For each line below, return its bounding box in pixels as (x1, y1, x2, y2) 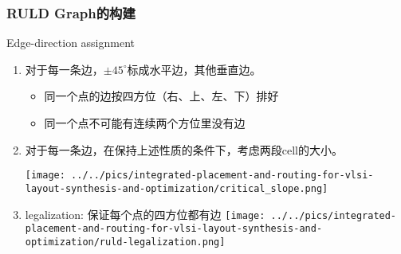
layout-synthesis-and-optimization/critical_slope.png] (25, 182, 328, 194)
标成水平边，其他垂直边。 (127, 61, 261, 77)
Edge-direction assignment (6, 34, 135, 51)
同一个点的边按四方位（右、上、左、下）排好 (44, 88, 279, 104)
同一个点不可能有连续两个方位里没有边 (44, 115, 246, 131)
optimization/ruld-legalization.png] (25, 236, 226, 248)
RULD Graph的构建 (6, 2, 136, 22)
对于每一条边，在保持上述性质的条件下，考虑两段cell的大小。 (25, 141, 344, 158)
